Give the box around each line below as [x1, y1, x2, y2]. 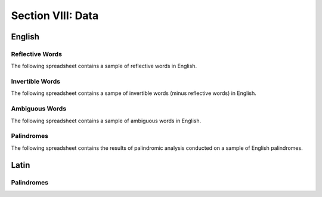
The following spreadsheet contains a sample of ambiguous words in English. [11, 117, 202, 124]
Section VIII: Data [11, 9, 99, 22]
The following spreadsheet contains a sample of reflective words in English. [11, 63, 197, 70]
